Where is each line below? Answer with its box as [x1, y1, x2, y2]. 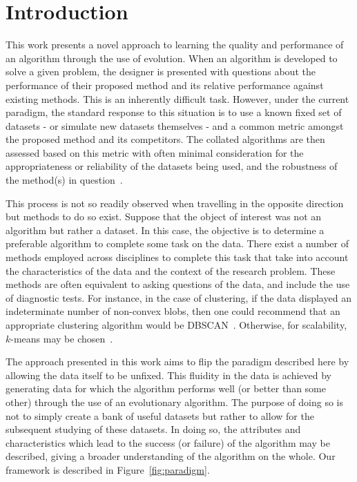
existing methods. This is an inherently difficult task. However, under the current [6, 91, 349, 106]
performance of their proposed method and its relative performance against [6, 77, 324, 92]
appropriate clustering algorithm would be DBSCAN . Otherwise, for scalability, [6, 318, 347, 331]
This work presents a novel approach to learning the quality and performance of [6, 37, 344, 52]
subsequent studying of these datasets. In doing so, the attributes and [6, 422, 301, 436]
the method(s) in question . [6, 173, 123, 187]
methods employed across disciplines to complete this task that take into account [6, 250, 349, 264]
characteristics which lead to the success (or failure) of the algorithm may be [6, 435, 330, 450]
